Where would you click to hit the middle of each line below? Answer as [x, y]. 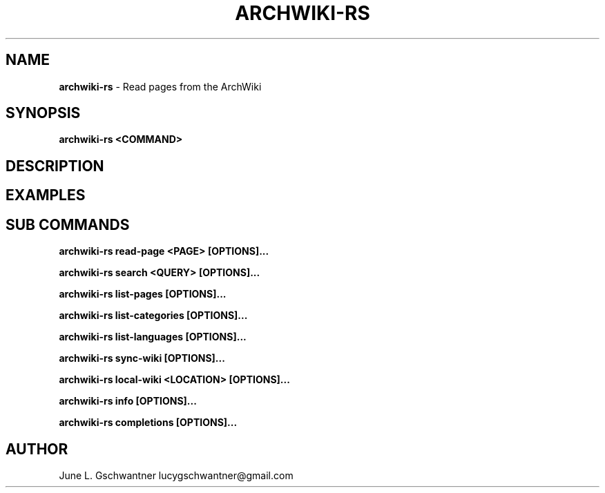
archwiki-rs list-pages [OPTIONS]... [143, 294]
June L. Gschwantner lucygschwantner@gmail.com [176, 475]
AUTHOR [37, 449]
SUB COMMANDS [68, 224]
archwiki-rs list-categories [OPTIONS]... [153, 316]
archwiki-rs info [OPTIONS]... [128, 401]
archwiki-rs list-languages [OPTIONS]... [153, 337]
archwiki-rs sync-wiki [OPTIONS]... [142, 358]
